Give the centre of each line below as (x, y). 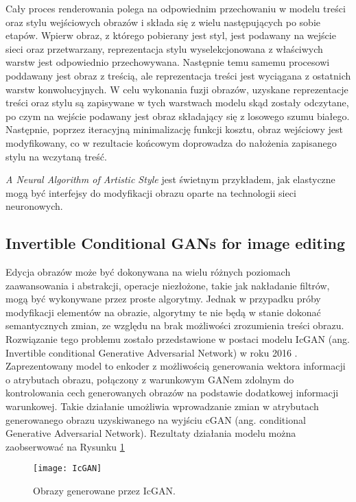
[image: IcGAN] (68, 469)
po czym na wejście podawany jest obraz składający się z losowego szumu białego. (178, 116)
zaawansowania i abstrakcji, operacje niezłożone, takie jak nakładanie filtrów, (168, 285)
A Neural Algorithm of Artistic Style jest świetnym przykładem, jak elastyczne (170, 179)
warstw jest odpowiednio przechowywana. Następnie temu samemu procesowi (168, 62)
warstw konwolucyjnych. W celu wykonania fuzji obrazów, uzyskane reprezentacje (177, 89)
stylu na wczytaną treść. (56, 156)
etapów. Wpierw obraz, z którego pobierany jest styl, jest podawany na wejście (171, 35)
